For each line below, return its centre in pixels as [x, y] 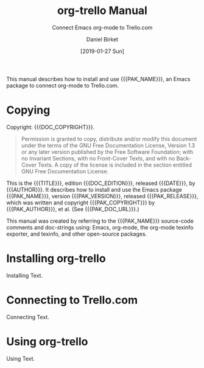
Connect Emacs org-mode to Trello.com [102, 27]
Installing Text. [25, 275]
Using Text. [21, 358]
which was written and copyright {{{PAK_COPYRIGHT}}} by [81, 203]
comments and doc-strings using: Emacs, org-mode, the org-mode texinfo [100, 227]
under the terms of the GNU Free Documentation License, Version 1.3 [108, 145]
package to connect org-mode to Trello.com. [63, 85]
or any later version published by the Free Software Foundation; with [107, 152]
